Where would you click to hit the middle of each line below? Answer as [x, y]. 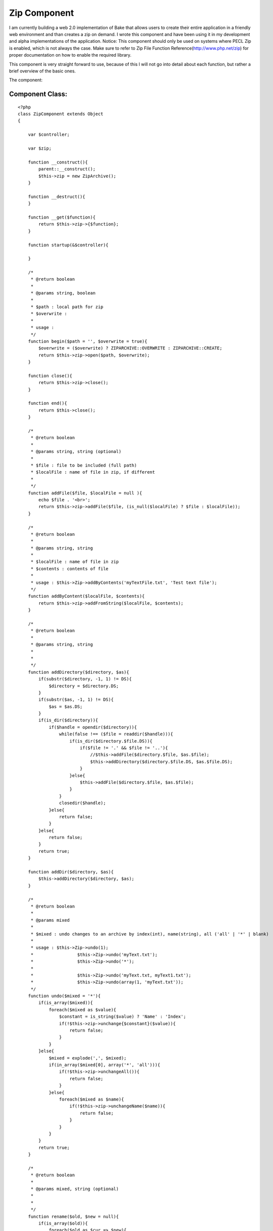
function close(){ [50, 376]
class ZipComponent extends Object [61, 114]
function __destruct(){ [56, 196]
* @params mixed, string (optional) [75, 1189]
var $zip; [40, 148]
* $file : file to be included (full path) [84, 465]
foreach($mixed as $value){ [82, 1010]
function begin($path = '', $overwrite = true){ [87, 341]
